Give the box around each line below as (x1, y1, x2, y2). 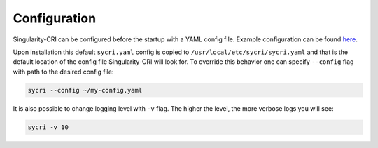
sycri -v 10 (27, 123, 69, 131)
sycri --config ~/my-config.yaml (27, 86, 143, 94)
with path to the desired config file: (13, 67, 114, 76)
